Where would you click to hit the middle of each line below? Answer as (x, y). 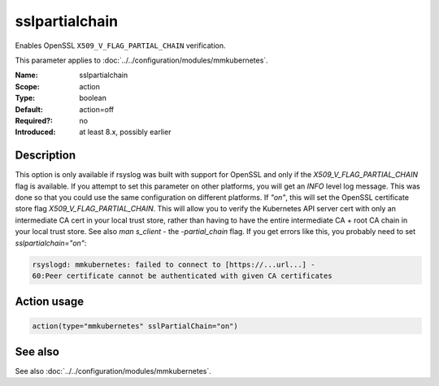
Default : (29, 109)
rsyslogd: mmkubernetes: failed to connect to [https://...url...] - (174, 265)
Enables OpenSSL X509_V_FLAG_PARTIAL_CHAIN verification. (120, 46)
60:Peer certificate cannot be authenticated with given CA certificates (182, 275)
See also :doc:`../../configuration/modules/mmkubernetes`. (113, 371)
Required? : (34, 120)
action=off (96, 109)
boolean (93, 98)
